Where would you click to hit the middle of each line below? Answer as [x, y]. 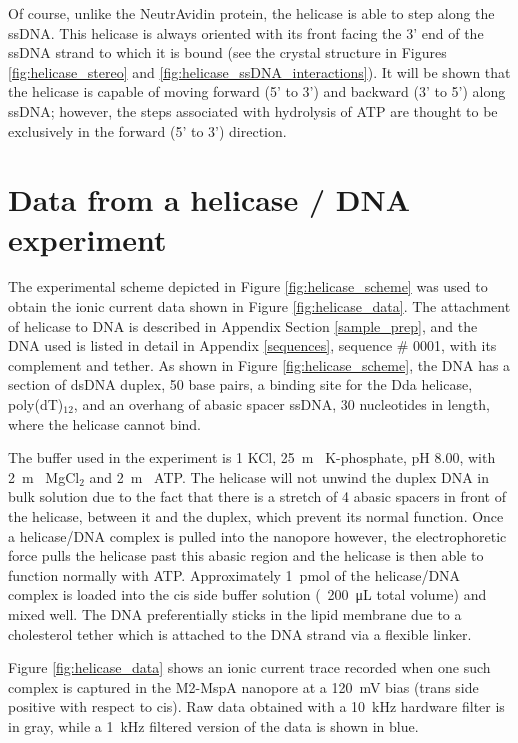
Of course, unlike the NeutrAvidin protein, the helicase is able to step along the [251, 13]
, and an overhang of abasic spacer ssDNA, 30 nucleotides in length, [281, 404]
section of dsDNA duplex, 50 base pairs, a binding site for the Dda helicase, [240, 384]
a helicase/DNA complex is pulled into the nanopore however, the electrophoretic [257, 535]
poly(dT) [36, 404]
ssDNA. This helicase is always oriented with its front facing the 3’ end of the [246, 32]
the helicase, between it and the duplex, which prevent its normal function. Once [256, 516]
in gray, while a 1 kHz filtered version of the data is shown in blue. [213, 725]
